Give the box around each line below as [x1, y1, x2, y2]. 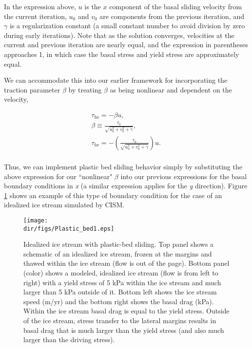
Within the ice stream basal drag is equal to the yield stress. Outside [23, 306, 230, 316]
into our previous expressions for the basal [120, 171, 247, 181]
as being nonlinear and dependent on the [110, 84, 232, 94]
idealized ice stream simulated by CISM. [4, 200, 125, 210]
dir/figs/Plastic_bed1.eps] [23, 225, 115, 232]
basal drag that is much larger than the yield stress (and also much [23, 325, 224, 335]
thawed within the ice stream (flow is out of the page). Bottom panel [23, 258, 230, 268]
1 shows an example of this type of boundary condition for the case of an [4, 190, 222, 200]
